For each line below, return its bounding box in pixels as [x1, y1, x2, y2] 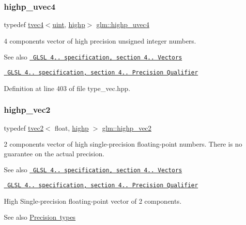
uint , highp [52, 19, 85, 30]
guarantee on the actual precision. [4, 148, 105, 158]
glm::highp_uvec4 [96, 19, 150, 30]
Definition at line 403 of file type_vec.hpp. [4, 83, 130, 93]
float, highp [55, 122, 89, 133]
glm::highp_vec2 [102, 122, 152, 133]
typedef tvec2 [4, 122, 44, 133]
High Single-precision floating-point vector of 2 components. [4, 195, 182, 206]
